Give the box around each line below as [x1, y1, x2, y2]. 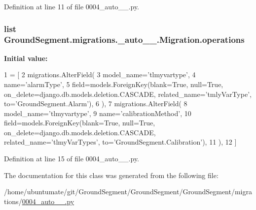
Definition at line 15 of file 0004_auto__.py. [4, 153, 140, 164]
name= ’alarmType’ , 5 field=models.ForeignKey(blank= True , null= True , [4, 79, 223, 89]
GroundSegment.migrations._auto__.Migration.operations [4, 33, 245, 46]
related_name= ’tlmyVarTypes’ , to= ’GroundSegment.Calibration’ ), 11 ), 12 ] [4, 137, 237, 147]
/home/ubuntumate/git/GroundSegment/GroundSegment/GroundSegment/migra [4, 186, 252, 197]
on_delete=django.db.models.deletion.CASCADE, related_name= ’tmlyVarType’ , [4, 89, 252, 99]
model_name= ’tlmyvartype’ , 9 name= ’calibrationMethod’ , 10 [4, 108, 191, 118]
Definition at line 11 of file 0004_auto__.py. [4, 1, 140, 11]
